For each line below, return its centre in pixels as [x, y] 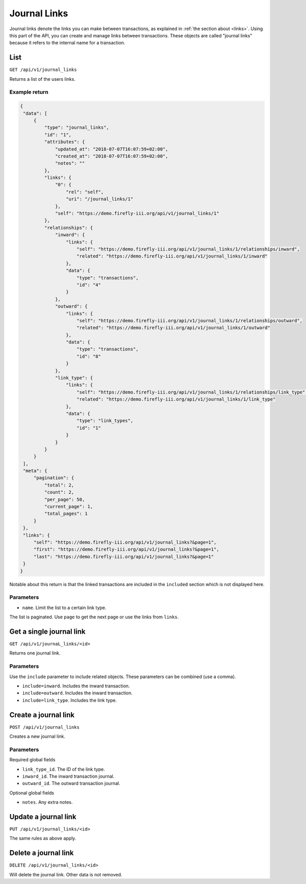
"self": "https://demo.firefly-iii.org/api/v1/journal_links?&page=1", [125, 542]
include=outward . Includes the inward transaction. [77, 693]
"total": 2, [59, 485]
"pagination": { [54, 478]
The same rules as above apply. [43, 839]
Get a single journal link [47, 631]
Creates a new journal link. [37, 736]
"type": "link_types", [105, 421]
